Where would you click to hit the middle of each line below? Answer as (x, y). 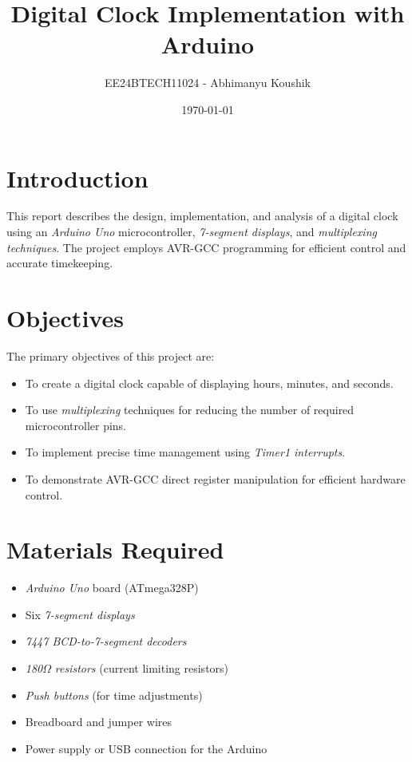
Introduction (77, 178)
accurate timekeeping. (60, 263)
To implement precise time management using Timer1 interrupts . (185, 452)
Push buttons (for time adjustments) (114, 695)
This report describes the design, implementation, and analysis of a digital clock (202, 216)
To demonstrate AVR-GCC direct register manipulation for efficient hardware (215, 478)
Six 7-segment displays (80, 614)
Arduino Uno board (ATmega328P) (112, 588)
